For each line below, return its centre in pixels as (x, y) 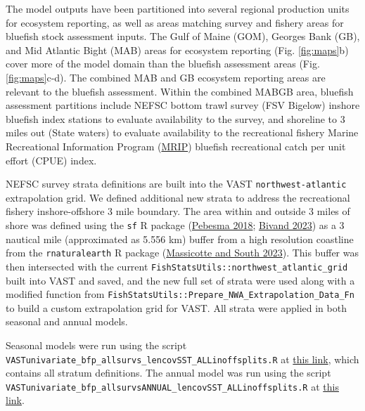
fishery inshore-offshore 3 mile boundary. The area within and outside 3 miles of (178, 211)
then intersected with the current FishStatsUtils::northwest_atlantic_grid (177, 266)
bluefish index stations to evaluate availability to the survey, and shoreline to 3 (175, 118)
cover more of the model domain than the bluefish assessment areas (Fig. (163, 64)
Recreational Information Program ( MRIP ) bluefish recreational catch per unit (176, 146)
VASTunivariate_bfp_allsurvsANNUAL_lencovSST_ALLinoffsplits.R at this (172, 386)
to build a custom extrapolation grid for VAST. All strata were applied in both (176, 307)
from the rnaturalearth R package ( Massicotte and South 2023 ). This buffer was (182, 253)
